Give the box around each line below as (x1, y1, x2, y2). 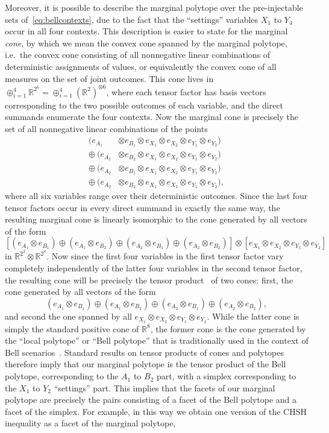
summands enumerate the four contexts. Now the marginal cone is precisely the (5, 110, 298, 123)
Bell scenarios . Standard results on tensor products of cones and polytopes (5, 346, 284, 358)
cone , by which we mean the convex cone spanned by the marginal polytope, (5, 36, 287, 49)
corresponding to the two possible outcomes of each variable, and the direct (5, 98, 284, 111)
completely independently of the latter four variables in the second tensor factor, (5, 262, 302, 274)
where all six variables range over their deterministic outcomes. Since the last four (5, 189, 308, 201)
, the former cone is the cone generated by (150, 322, 306, 335)
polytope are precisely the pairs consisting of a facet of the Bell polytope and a (5, 393, 297, 406)
